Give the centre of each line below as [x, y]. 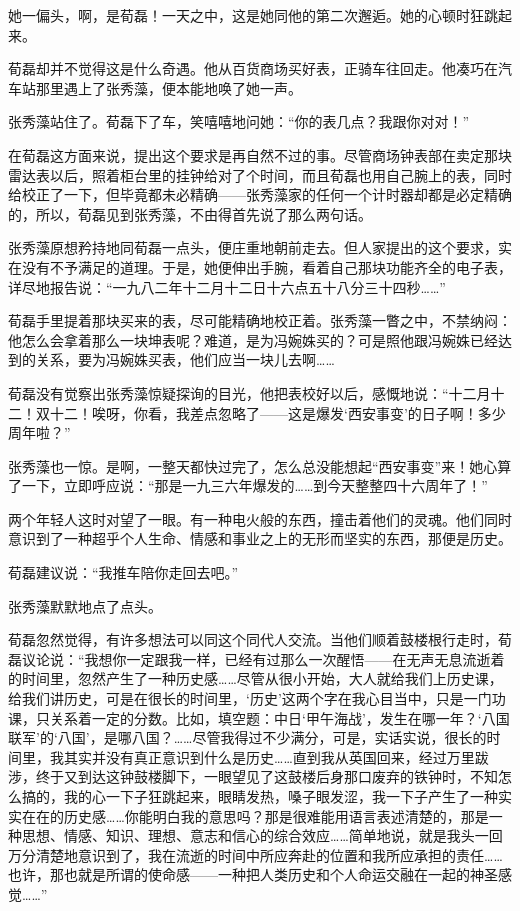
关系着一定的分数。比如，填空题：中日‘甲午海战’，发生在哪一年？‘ [265, 717]
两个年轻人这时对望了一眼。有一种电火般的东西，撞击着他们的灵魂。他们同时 [260, 518]
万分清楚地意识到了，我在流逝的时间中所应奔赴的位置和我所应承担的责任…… [255, 854]
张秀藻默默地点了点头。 [85, 605]
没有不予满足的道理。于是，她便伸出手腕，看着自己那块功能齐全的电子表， [266, 266]
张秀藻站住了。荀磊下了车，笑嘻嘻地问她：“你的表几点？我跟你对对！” [239, 121]
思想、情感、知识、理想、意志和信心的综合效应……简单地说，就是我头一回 [262, 835]
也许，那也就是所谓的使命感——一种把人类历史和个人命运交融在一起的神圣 [253, 874]
